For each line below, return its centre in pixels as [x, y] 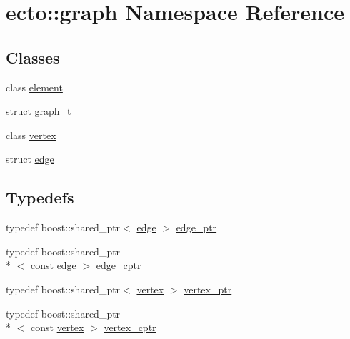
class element [34, 87]
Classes [33, 57]
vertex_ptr [208, 289]
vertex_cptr [130, 327]
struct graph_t [39, 111]
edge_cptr [119, 265]
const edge [53, 265]
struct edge [30, 159]
